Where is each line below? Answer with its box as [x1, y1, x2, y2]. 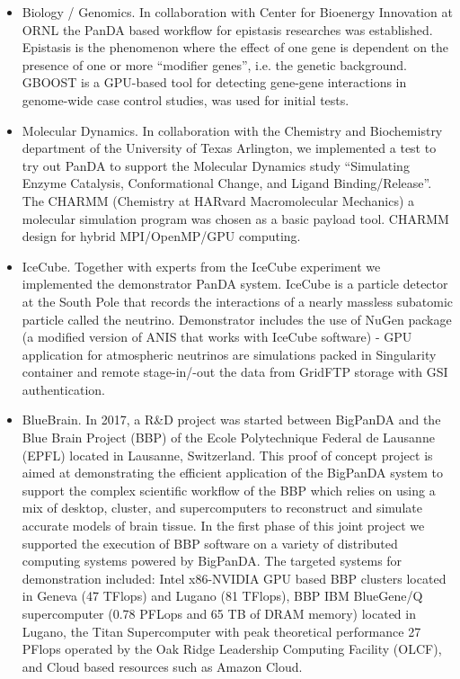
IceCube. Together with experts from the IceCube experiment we [22, 256, 381, 275]
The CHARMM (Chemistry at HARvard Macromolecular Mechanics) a [22, 191, 415, 210]
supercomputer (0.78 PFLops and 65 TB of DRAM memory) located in [22, 604, 416, 622]
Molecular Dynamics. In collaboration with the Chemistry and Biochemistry [22, 121, 443, 139]
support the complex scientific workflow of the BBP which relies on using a [22, 480, 436, 499]
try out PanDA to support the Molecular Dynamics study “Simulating [22, 156, 410, 174]
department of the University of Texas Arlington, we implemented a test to [22, 138, 437, 157]
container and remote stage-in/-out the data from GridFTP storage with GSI [22, 362, 448, 381]
